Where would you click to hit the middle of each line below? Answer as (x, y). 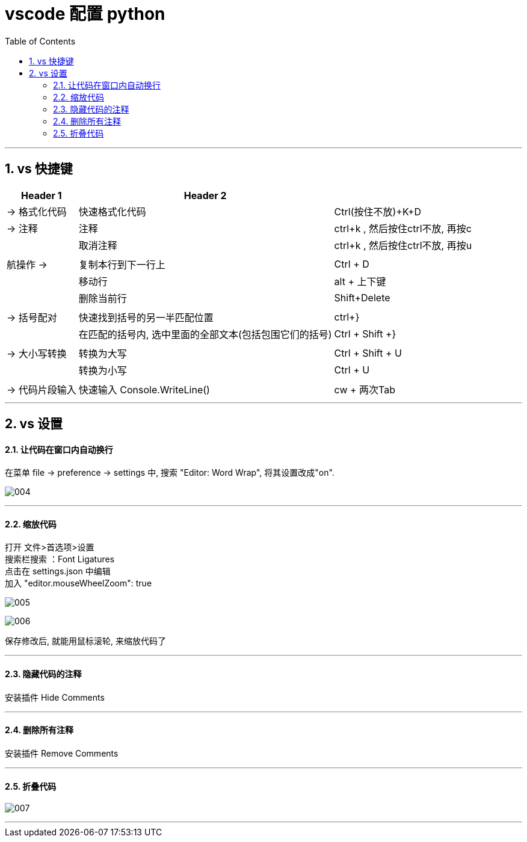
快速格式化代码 (112, 211)
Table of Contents (40, 41)
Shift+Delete (362, 297)
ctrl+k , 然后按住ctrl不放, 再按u (403, 245)
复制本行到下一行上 (122, 264)
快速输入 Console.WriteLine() (144, 389)
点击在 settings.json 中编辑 (58, 571)
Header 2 (205, 195)
